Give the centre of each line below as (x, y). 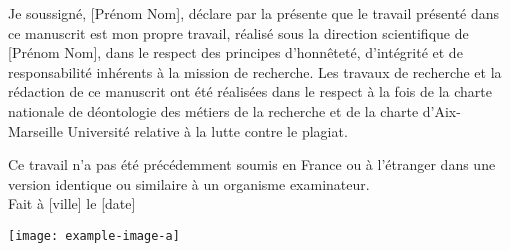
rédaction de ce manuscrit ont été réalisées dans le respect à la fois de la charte (250, 91)
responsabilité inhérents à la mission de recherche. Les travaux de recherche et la (255, 71)
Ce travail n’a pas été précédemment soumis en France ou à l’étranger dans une (252, 164)
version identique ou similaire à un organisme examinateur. (189, 183)
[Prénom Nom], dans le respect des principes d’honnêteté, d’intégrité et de (235, 52)
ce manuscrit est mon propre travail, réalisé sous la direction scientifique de (238, 32)
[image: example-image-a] (94, 235)
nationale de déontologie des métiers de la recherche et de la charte (213, 110)
